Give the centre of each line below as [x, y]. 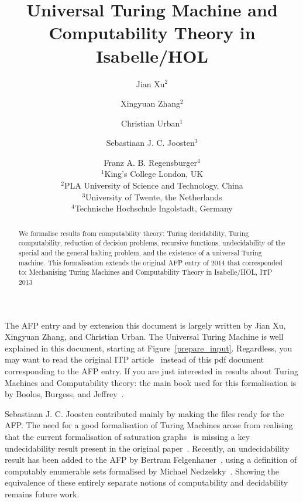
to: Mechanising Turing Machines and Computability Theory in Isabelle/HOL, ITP [145, 272]
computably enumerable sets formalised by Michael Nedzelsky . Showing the [142, 471]
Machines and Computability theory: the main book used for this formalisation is [151, 382]
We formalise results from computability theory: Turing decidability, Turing [134, 233]
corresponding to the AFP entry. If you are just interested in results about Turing [151, 370]
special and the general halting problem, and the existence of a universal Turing [140, 252]
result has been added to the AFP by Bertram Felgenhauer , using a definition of [151, 460]
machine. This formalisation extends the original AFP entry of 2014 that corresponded [150, 262]
